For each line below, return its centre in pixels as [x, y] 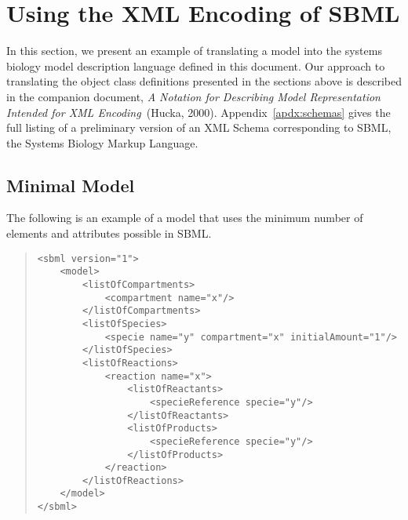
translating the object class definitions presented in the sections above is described [204, 81]
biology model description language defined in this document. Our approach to [196, 65]
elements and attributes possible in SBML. [109, 233]
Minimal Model [71, 185]
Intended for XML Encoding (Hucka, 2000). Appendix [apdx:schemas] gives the [199, 112]
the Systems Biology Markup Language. [102, 142]
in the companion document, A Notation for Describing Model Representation [193, 96]
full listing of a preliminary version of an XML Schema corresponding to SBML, [199, 127]
